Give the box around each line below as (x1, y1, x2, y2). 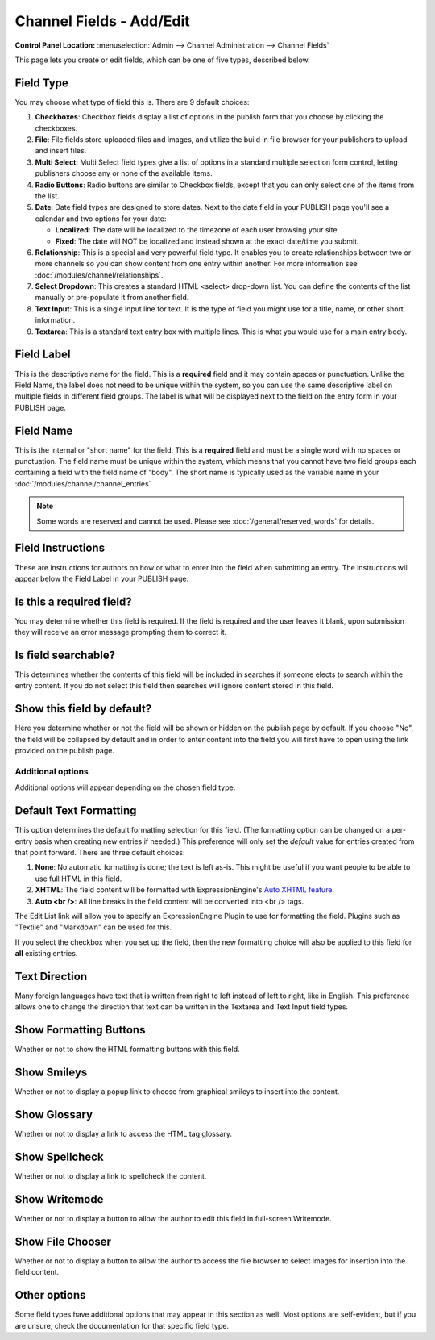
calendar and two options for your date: (35, 214, 167, 223)
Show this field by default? (14, 702, 152, 716)
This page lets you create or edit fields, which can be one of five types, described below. (14, 55, 310, 65)
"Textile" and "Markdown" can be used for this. (14, 922, 172, 932)
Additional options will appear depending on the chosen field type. (14, 783, 236, 792)
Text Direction (14, 969, 88, 983)
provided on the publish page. (14, 746, 114, 756)
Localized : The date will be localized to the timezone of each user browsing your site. (55, 225, 340, 235)
